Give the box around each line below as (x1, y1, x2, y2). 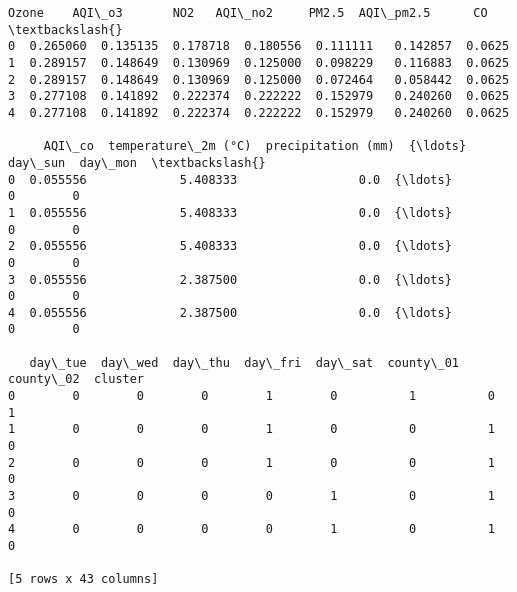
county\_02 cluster (8, 372, 145, 387)
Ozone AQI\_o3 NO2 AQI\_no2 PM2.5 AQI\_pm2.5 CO (8, 6, 488, 20)
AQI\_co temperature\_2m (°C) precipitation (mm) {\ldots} (43, 139, 467, 154)
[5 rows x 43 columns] (8, 572, 159, 587)
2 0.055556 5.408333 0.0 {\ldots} (8, 239, 452, 254)
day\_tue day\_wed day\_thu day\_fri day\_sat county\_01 (29, 355, 460, 370)
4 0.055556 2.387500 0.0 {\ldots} (8, 305, 452, 320)
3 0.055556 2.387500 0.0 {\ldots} (8, 272, 452, 287)
